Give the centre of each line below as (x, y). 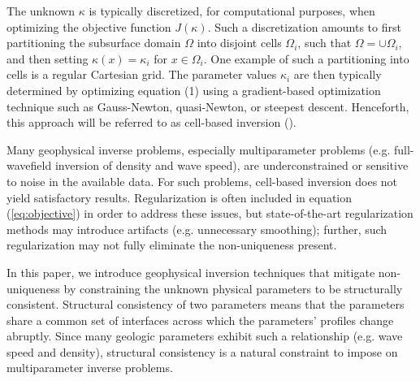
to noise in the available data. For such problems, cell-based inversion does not (202, 181)
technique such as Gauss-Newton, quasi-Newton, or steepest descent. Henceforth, (208, 106)
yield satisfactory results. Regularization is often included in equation (180, 197)
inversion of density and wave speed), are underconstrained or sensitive (232, 165)
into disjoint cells (239, 43)
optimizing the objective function (89, 26)
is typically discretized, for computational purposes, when (232, 11)
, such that (325, 43)
